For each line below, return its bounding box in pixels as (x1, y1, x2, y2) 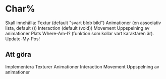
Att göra (5, 50, 31, 59)
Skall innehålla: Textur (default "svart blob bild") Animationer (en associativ (5, 20, 161, 26)
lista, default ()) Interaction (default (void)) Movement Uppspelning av (5, 25, 150, 31)
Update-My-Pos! (5, 36, 40, 42)
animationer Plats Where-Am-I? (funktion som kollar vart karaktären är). (5, 30, 154, 36)
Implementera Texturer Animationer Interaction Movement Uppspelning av (5, 63, 160, 69)
